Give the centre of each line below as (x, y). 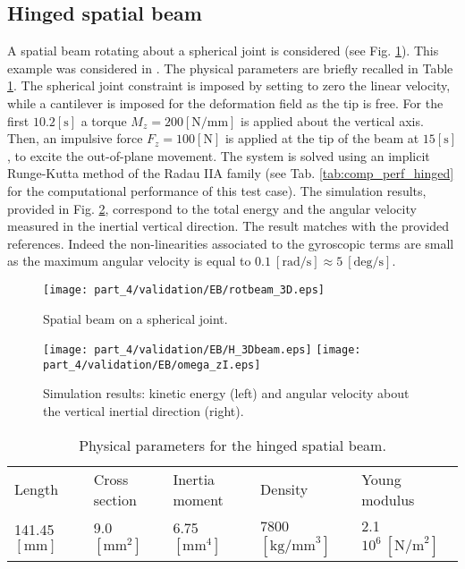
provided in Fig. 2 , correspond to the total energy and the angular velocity (212, 208)
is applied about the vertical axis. (332, 120)
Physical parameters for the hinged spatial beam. (232, 445)
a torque (104, 120)
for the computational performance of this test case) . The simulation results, (217, 190)
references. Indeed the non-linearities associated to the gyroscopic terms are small (231, 243)
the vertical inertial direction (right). (144, 411)
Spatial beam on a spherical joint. (135, 318)
